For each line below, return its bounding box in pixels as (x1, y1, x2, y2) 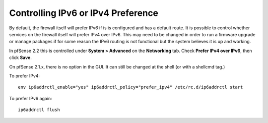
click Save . (9, 55, 32, 61)
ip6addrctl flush (18, 107, 60, 113)
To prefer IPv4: (9, 72, 40, 79)
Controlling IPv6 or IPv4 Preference (9, 7, 158, 18)
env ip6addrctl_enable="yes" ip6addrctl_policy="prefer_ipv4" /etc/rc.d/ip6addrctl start (18, 84, 243, 90)
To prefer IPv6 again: (9, 95, 52, 101)
